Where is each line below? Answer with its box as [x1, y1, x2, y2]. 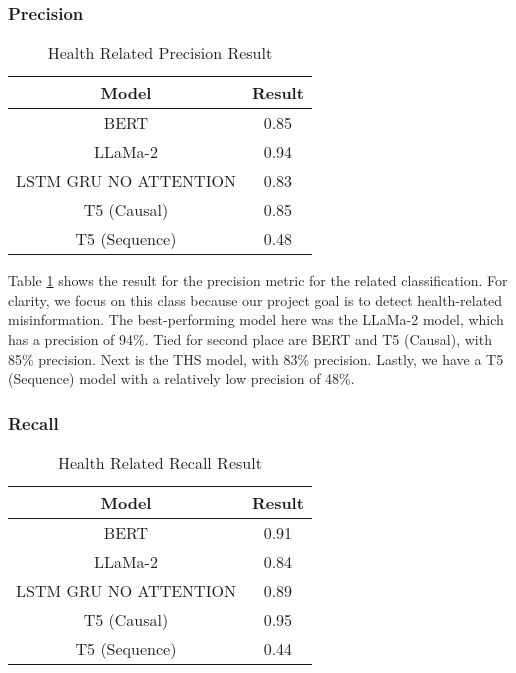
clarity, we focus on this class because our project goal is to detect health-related [8, 289, 503, 310]
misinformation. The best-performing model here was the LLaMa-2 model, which [8, 309, 504, 330]
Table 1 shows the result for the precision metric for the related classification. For [8, 270, 508, 291]
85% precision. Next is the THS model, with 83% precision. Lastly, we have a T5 [8, 348, 504, 369]
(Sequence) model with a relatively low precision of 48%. [8, 368, 355, 389]
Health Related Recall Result [58, 451, 262, 474]
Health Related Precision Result [47, 41, 273, 65]
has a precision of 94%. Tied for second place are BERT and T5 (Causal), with [8, 329, 492, 349]
